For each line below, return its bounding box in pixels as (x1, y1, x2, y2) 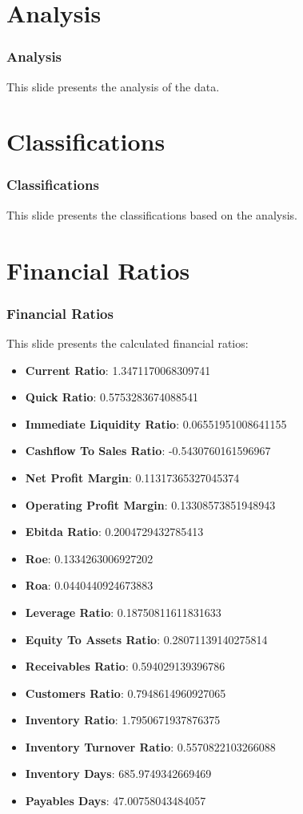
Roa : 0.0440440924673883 (25, 577, 153, 594)
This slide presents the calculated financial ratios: (6, 334, 249, 351)
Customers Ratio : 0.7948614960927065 (25, 684, 226, 701)
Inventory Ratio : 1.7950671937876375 (25, 711, 221, 728)
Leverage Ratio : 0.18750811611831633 (25, 603, 221, 620)
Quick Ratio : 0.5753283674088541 (25, 389, 199, 405)
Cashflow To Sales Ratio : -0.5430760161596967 (25, 442, 271, 459)
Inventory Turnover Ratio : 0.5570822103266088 (25, 738, 276, 755)
